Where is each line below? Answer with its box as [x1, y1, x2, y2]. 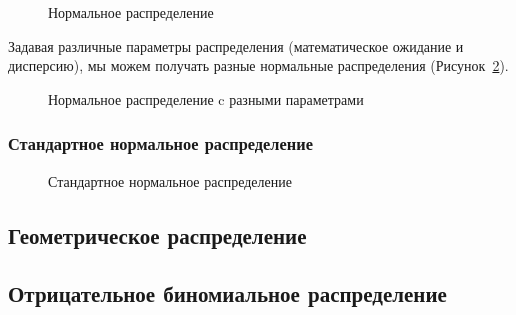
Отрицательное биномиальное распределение [8, 278, 447, 309]
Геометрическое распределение [8, 219, 307, 250]
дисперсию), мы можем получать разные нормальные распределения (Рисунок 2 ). [8, 55, 509, 76]
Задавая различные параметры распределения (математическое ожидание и [8, 35, 464, 56]
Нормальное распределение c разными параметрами [48, 88, 364, 109]
